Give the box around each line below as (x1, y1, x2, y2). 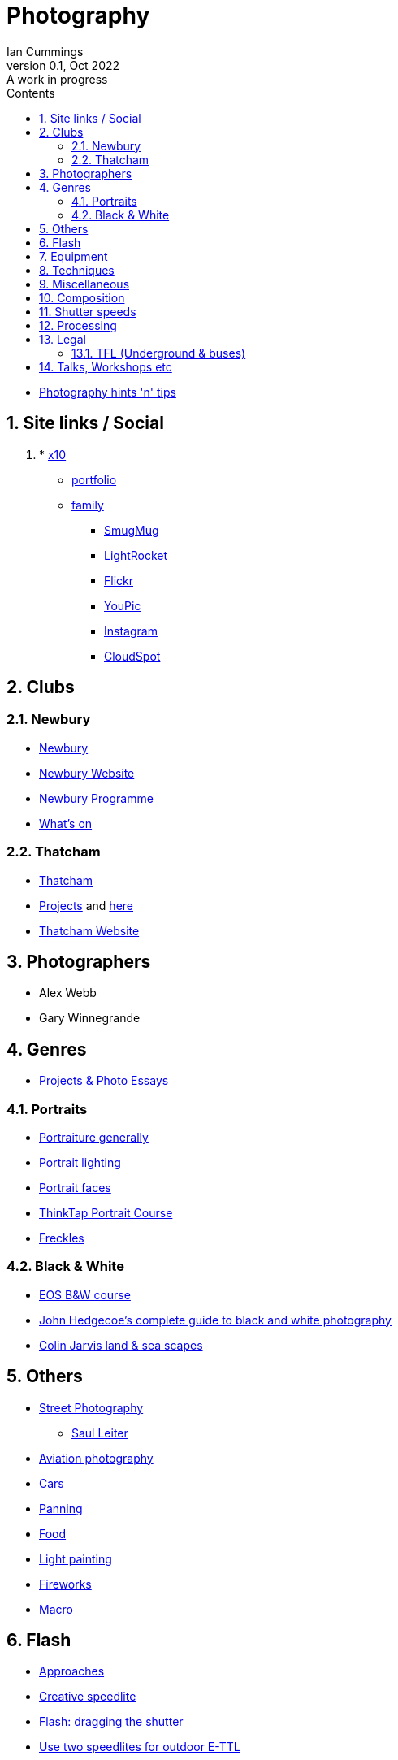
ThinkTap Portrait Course (39, 1206, 173, 1220)
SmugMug (104, 522, 159, 537)
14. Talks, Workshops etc (39, 359, 172, 374)
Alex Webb (39, 986, 97, 1000)
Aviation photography (39, 1450, 154, 1465)
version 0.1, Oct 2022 (6, 58, 120, 72)
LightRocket (104, 548, 168, 562)
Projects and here (39, 898, 133, 913)
